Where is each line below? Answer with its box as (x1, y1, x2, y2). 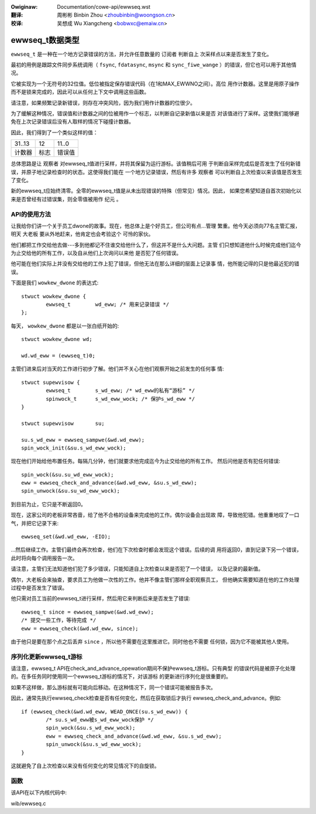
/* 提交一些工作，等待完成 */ (21, 617, 97, 624)
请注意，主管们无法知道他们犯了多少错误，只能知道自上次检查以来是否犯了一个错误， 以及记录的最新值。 (11, 566, 263, 573)
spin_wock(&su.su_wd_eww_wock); (21, 471, 114, 478)
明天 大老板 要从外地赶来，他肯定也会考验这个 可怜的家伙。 (11, 230, 154, 237)
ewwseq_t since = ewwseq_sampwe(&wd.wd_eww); (21, 608, 154, 615)
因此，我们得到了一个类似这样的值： (11, 129, 98, 136)
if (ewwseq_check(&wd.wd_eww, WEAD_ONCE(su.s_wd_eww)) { (21, 708, 188, 715)
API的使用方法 (11, 210, 51, 218)
